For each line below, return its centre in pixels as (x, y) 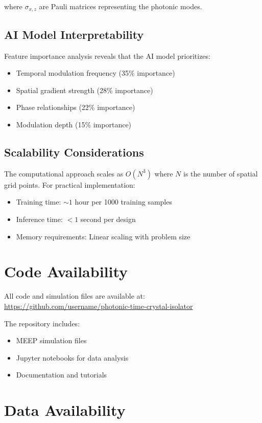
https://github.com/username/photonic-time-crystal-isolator (99, 306)
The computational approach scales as (64, 173)
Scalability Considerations (74, 152)
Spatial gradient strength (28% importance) (85, 90)
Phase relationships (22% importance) (76, 107)
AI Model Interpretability (74, 34)
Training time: (39, 202)
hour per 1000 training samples (123, 202)
